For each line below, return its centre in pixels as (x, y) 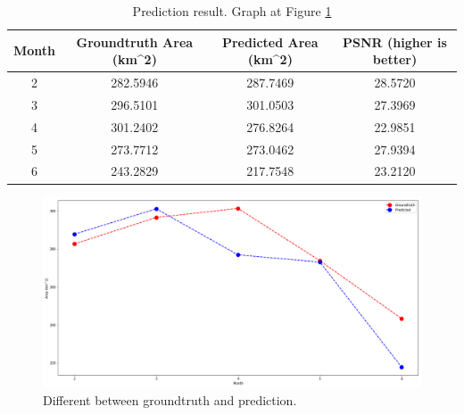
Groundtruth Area (135, 41)
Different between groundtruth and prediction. (170, 399)
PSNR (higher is (395, 41)
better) (395, 59)
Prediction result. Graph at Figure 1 (232, 11)
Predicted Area (270, 41)
